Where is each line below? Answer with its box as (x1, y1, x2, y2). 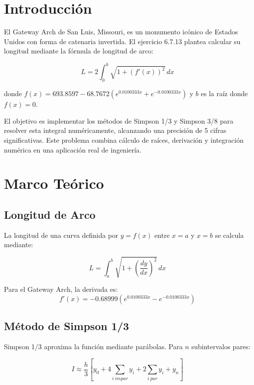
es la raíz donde (201, 88, 248, 99)
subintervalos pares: (191, 341, 251, 352)
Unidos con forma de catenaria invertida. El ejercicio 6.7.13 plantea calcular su (4, 36, 241, 46)
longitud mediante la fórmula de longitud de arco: (4, 46, 153, 56)
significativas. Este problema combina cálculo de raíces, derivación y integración (4, 134, 244, 145)
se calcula (215, 230, 244, 240)
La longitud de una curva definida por (4, 230, 118, 240)
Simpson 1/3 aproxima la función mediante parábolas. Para (4, 341, 183, 352)
